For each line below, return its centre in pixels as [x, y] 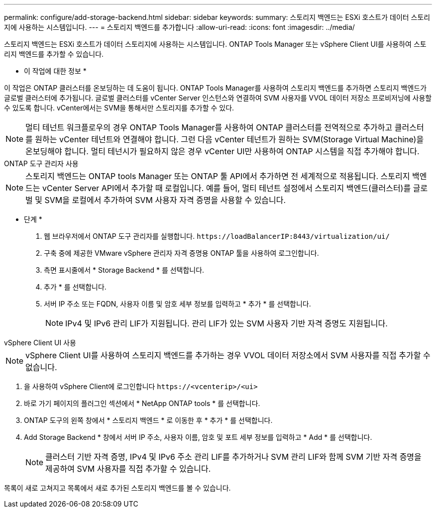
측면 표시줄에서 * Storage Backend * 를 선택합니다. [124, 270]
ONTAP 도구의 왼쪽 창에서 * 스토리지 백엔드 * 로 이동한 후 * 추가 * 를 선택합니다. [148, 420]
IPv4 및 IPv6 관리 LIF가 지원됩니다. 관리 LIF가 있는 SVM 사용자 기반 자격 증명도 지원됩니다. [226, 323]
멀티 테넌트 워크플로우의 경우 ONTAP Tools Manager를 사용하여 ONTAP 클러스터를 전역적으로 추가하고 [209, 127]
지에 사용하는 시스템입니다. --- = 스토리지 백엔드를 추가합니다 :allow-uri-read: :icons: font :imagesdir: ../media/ [179, 27]
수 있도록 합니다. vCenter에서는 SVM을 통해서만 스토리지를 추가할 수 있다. [119, 108]
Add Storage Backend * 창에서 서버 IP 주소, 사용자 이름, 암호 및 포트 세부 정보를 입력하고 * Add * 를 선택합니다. [198, 437]
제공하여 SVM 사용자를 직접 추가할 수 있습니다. [128, 469]
